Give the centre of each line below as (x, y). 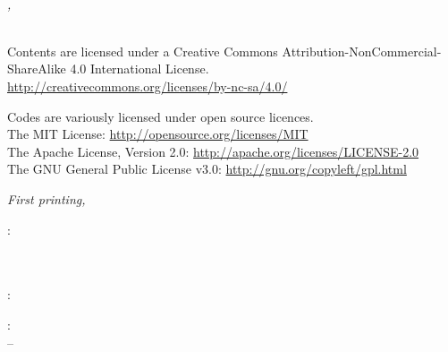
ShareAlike (37, 69)
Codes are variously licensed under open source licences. (161, 116)
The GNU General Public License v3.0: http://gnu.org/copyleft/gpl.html (207, 169)
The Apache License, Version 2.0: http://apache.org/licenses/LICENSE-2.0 (213, 151)
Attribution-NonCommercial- (362, 51)
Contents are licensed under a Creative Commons (143, 51)
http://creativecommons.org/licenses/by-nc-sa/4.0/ (148, 86)
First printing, (46, 198)
